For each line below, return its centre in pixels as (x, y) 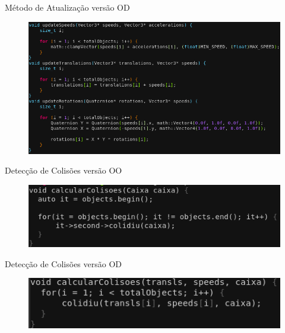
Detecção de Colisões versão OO (64, 170)
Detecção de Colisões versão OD (63, 263)
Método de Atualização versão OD (67, 7)
